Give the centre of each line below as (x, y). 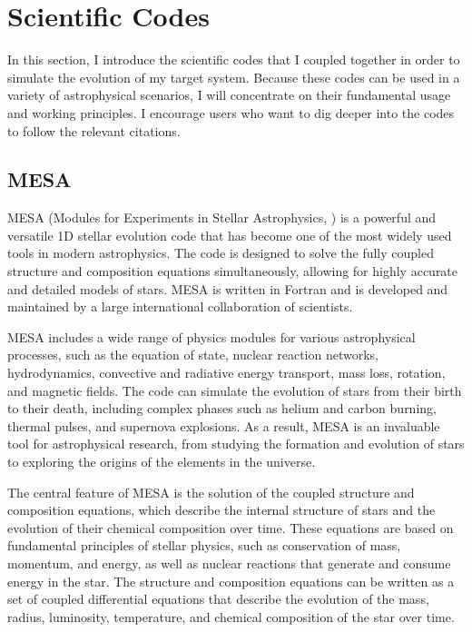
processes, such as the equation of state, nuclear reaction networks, (193, 355)
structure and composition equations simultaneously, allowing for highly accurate (233, 271)
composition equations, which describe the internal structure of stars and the (221, 510)
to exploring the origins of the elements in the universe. (162, 462)
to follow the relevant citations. (94, 130)
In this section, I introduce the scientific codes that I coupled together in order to (234, 59)
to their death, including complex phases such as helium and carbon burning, (222, 408)
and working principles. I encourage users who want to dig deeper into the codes (231, 112)
